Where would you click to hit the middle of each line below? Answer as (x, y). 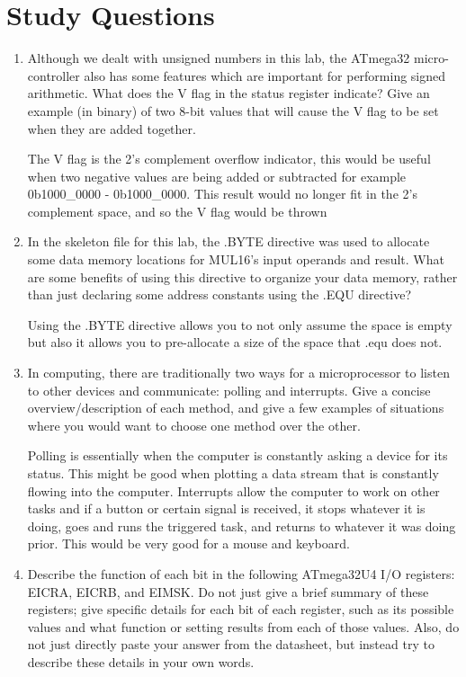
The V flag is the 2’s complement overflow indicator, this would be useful (229, 159)
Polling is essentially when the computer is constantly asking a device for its (237, 455)
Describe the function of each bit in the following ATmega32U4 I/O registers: (241, 573)
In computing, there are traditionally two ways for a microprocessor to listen (238, 373)
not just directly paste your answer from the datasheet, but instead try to (231, 644)
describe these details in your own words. (141, 661)
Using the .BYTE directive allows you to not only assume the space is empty (240, 324)
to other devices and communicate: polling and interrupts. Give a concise (229, 390)
